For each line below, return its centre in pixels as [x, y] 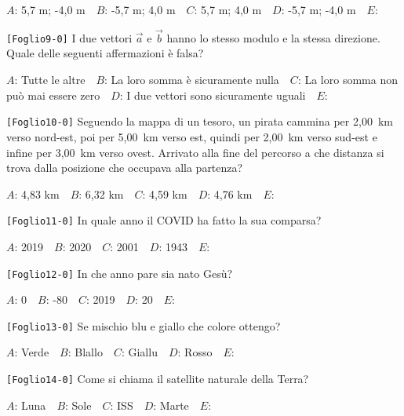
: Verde [32, 352]
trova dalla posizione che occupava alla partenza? [125, 168]
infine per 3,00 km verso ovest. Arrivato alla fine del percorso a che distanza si [195, 152]
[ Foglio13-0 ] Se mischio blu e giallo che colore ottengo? [144, 325]
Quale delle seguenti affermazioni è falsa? [105, 53]
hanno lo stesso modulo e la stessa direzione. [273, 37]
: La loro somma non [348, 80]
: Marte [171, 405]
